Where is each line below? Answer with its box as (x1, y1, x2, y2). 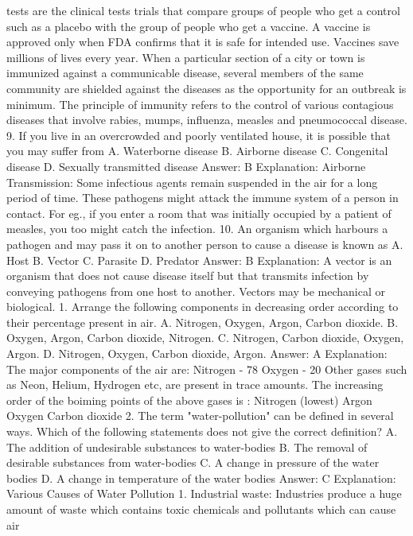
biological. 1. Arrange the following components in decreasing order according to (6, 298, 399, 315)
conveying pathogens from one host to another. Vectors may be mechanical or (6, 282, 385, 299)
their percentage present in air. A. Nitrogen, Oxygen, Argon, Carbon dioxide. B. (6, 313, 399, 330)
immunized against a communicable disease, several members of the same (6, 64, 364, 81)
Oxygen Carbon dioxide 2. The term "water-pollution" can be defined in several (6, 407, 394, 424)
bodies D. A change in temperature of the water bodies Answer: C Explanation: (6, 469, 396, 486)
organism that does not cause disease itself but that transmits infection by (6, 267, 369, 284)
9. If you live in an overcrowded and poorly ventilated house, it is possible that (6, 126, 392, 143)
